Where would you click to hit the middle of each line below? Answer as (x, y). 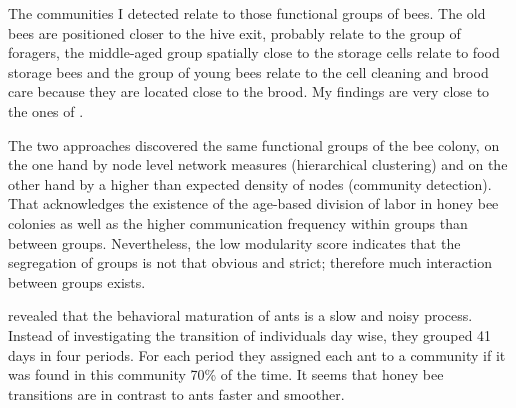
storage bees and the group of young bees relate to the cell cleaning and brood (248, 71)
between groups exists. (77, 281)
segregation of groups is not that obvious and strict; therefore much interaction (250, 262)
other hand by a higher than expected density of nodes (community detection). (250, 183)
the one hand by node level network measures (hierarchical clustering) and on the (258, 164)
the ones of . (46, 110)
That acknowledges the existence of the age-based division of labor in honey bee (253, 203)
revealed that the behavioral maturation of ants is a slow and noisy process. (240, 315)
